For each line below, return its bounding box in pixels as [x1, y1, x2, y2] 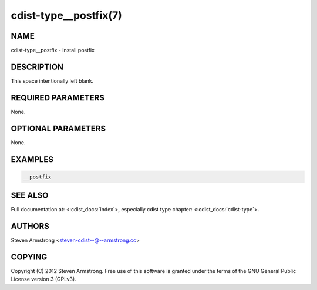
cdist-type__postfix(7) [11, 9, 123, 22]
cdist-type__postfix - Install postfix [11, 47, 95, 54]
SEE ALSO [11, 191, 49, 201]
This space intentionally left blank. [11, 77, 94, 85]
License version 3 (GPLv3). [11, 276, 76, 283]
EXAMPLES [11, 154, 54, 164]
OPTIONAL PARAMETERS [11, 123, 106, 133]
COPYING [11, 252, 48, 262]
